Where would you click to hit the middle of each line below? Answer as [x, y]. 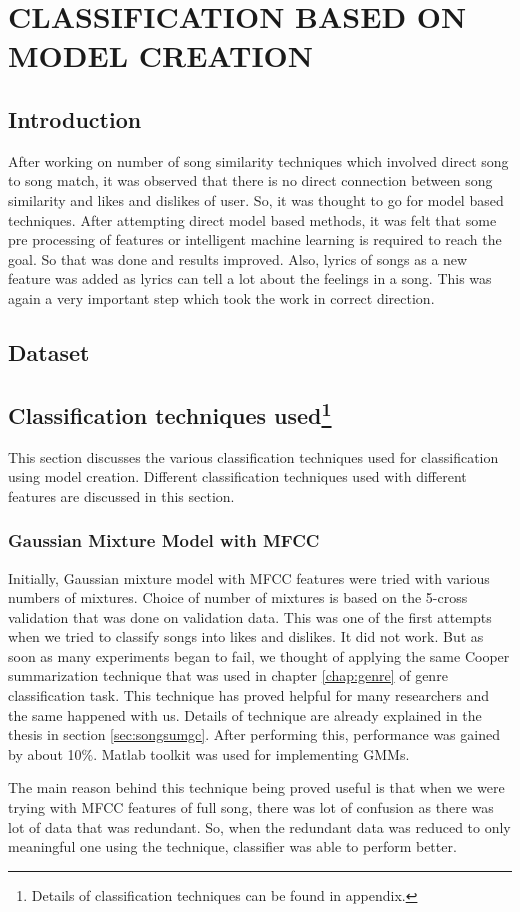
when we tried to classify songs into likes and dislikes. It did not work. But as [246, 636]
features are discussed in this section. [121, 495]
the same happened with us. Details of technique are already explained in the [245, 714]
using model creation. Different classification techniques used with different [237, 476]
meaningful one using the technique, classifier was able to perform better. [232, 846]
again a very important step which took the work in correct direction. [221, 297]
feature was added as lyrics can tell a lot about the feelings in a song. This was [250, 278]
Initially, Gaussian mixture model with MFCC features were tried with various [249, 577]
